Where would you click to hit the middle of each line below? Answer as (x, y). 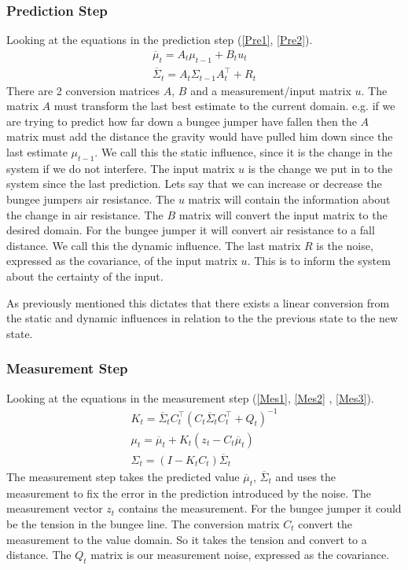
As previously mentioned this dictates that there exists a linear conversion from (198, 302)
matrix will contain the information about (289, 199)
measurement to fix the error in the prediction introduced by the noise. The (189, 493)
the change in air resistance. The (85, 214)
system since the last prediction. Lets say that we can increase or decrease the (194, 184)
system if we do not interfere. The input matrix (121, 168)
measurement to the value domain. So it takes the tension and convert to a (187, 539)
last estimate (37, 152)
